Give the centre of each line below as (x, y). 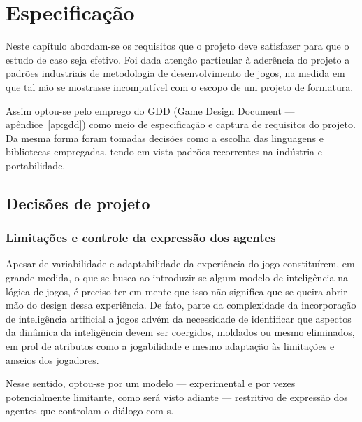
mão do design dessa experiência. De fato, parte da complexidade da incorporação (181, 305)
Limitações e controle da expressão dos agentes (141, 238)
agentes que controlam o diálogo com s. (90, 410)
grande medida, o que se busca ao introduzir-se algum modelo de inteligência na (177, 277)
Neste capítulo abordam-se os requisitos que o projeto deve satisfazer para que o (178, 46)
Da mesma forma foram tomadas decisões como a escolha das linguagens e (165, 138)
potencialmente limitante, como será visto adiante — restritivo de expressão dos (177, 396)
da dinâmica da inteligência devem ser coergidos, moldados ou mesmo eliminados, (180, 332)
